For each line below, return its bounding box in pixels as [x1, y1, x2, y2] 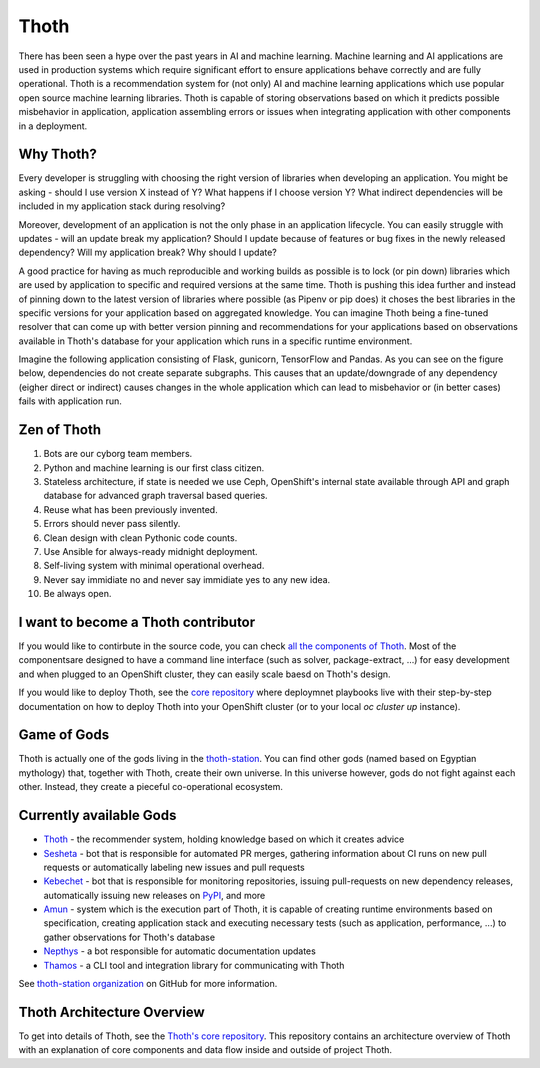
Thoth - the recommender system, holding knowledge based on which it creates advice [43, 833, 405, 845]
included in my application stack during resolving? [18, 200, 226, 212]
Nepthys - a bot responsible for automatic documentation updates [43, 945, 317, 957]
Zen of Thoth [18, 421, 102, 439]
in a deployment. [18, 120, 88, 132]
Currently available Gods [18, 807, 177, 824]
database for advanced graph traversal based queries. [43, 490, 269, 502]
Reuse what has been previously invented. [43, 503, 219, 515]
